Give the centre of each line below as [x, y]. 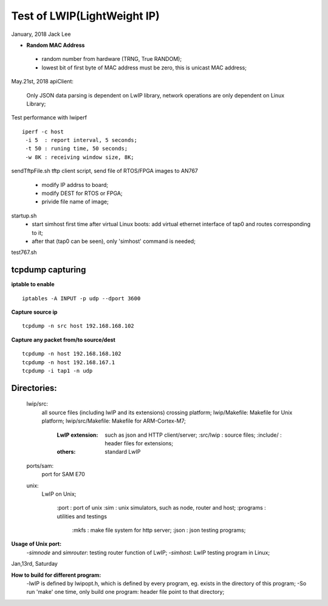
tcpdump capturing [49, 270]
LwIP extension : [77, 435]
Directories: [34, 388]
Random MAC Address [56, 45]
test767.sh [24, 252]
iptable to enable [33, 284]
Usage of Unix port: [36, 544]
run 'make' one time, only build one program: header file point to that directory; [125, 592]
